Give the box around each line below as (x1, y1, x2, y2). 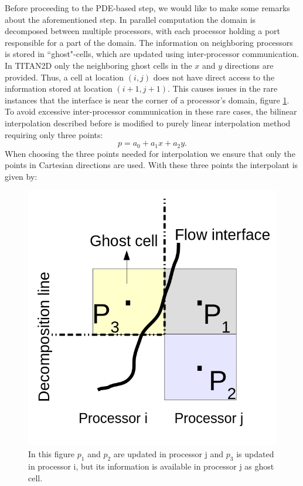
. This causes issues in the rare (167, 82, 278, 95)
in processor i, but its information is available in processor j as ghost (28, 460, 274, 472)
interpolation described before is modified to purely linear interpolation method (5, 116, 291, 129)
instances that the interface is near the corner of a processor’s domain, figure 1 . (5, 93, 290, 106)
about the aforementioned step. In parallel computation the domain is (5, 13, 256, 25)
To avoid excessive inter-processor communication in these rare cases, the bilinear (5, 105, 297, 118)
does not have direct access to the (153, 71, 275, 83)
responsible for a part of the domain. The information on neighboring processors (5, 36, 293, 48)
